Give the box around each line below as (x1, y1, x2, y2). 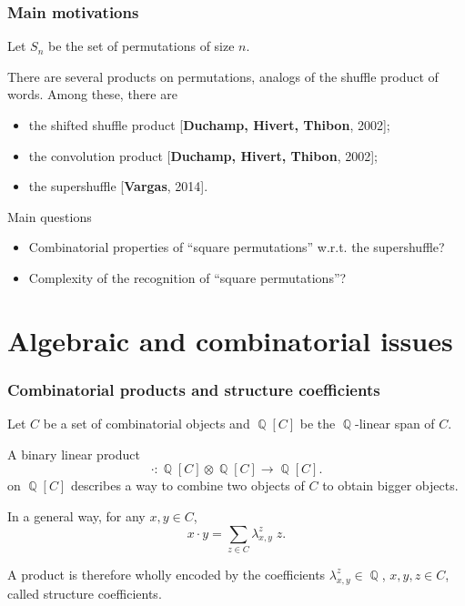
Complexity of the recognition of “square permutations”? (28, 268, 347, 287)
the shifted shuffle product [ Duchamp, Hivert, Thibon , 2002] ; (28, 116, 390, 134)
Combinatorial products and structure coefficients (7, 378, 380, 400)
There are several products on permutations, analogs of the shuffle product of (7, 66, 439, 86)
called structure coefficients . (7, 583, 162, 602)
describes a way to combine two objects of (70, 476, 305, 495)
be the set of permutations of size (48, 36, 235, 56)
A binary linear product (7, 444, 140, 463)
